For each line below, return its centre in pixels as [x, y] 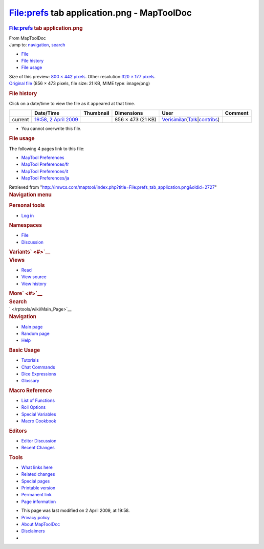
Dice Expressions [39, 373]
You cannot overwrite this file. [51, 128]
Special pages [36, 481]
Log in [28, 216]
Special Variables [39, 414]
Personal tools [27, 205]
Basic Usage [24, 350]
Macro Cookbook [39, 421]
